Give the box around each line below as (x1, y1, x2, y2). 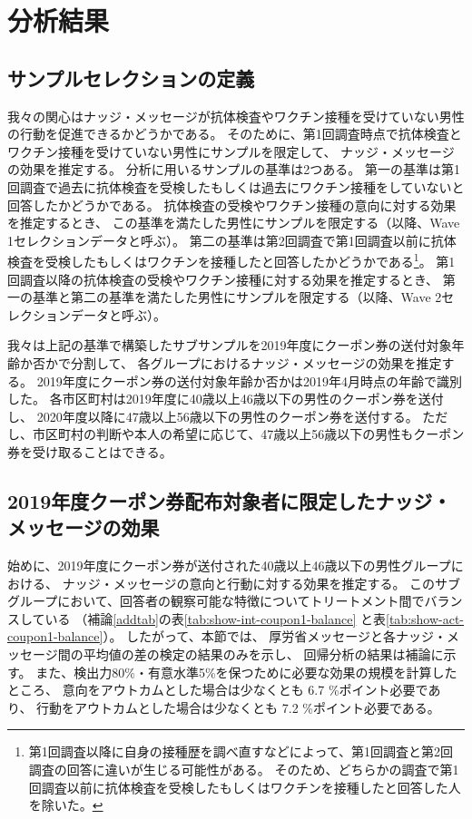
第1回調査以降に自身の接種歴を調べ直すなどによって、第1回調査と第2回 (28, 742, 453, 761)
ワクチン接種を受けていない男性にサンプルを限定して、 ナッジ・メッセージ (7, 141, 455, 161)
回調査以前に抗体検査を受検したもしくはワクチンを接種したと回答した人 (28, 777, 461, 796)
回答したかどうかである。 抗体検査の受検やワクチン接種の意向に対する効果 (7, 195, 457, 214)
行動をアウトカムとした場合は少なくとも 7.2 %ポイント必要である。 (36, 697, 440, 717)
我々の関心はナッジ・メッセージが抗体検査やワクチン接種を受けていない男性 (7, 106, 465, 125)
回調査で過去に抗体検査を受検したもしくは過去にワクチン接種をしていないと (7, 177, 465, 196)
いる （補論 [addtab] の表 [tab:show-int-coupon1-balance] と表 (44, 609, 387, 628)
